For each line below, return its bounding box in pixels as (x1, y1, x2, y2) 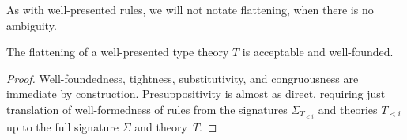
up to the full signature (6, 119, 119, 135)
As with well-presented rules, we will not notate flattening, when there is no (6, 2, 374, 17)
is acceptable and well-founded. (242, 44, 394, 60)
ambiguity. (6, 17, 57, 33)
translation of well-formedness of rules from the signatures (6, 100, 288, 117)
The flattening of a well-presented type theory (6, 44, 229, 60)
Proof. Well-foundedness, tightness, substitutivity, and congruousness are (6, 70, 359, 86)
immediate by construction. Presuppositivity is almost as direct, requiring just (6, 85, 386, 102)
